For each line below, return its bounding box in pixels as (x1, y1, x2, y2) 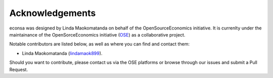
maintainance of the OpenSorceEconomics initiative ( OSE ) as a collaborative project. (9, 31, 186, 37)
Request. (9, 66, 28, 72)
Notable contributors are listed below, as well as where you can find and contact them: (9, 41, 190, 47)
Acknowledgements (9, 7, 96, 18)
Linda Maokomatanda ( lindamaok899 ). (22, 50, 103, 56)
